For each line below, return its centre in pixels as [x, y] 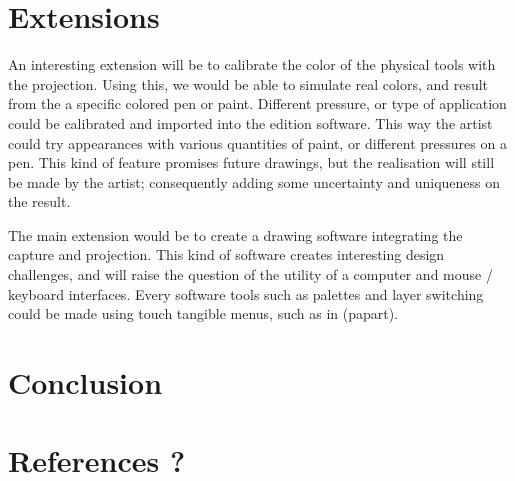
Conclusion [85, 382]
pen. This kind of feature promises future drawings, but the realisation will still [251, 162]
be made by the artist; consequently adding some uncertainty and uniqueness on [254, 181]
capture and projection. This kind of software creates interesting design [226, 254]
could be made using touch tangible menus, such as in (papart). [203, 313]
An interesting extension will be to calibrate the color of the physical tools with [252, 64]
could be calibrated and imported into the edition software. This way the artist [250, 122]
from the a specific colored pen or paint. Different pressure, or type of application [257, 103]
